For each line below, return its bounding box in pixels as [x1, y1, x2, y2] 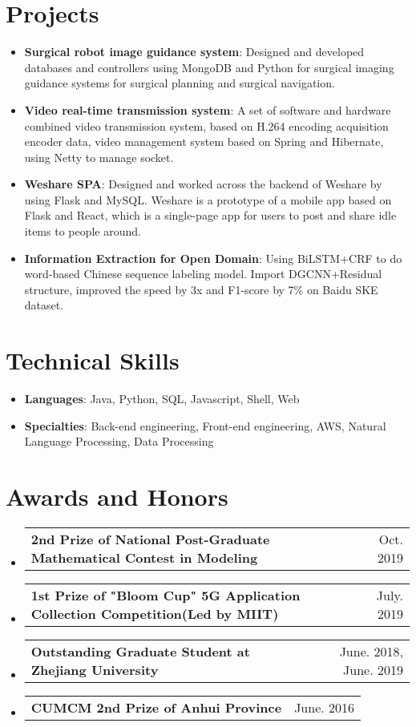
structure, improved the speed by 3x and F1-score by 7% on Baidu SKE [24, 281, 378, 297]
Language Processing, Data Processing [24, 433, 214, 450]
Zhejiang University [30, 660, 159, 680]
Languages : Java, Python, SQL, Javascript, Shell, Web [24, 390, 300, 407]
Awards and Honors [6, 480, 228, 513]
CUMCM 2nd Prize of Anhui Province [30, 698, 282, 717]
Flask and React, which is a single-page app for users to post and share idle [24, 207, 397, 224]
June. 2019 [343, 660, 403, 680]
